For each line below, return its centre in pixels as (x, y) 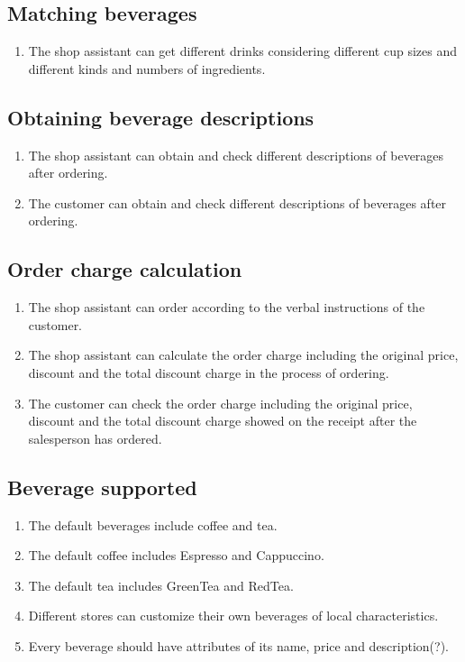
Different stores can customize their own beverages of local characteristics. (233, 616)
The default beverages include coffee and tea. (153, 524)
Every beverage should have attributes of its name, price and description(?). (239, 645)
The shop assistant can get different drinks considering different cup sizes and (242, 51)
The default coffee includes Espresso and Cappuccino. (176, 555)
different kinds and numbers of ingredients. (147, 68)
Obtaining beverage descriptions (161, 117)
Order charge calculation (125, 269)
